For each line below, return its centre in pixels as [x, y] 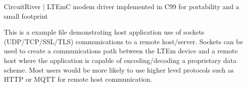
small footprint [26, 16]
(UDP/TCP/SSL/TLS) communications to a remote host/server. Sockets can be [123, 41]
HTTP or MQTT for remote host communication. [78, 79]
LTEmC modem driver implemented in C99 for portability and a [143, 6]
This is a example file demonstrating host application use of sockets [104, 32]
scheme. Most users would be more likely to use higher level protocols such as [119, 69]
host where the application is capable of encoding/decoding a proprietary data [120, 60]
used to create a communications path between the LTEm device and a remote [121, 51]
